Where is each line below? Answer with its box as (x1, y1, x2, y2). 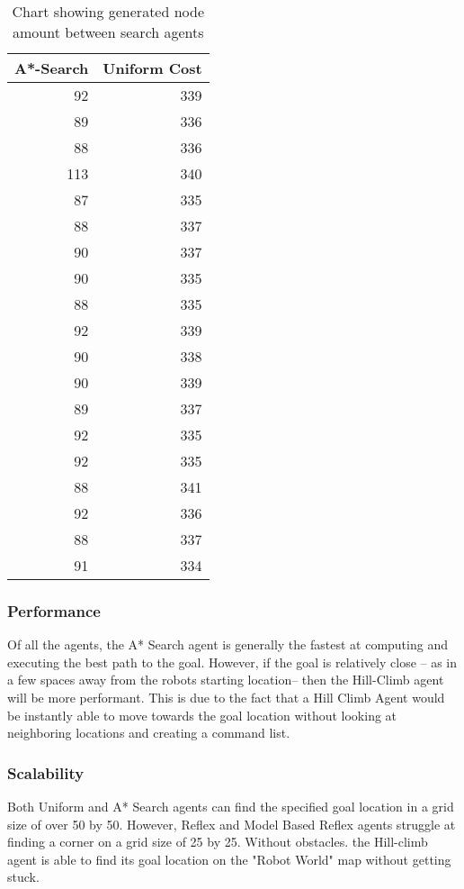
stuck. (7, 867, 40, 886)
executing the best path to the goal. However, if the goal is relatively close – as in (7, 652, 458, 671)
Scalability (7, 761, 85, 784)
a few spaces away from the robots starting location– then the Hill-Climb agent (7, 670, 444, 689)
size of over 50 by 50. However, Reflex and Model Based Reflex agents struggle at (7, 814, 456, 833)
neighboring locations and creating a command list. (7, 723, 290, 742)
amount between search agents (12, 22, 204, 42)
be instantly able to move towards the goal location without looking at (7, 705, 397, 724)
